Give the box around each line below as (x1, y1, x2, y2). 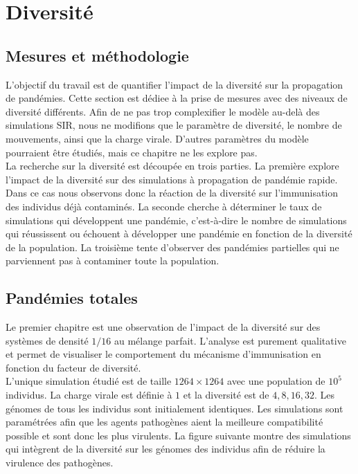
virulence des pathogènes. (6, 455, 114, 470)
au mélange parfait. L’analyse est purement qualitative (114, 333, 346, 347)
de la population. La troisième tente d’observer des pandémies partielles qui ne (6, 239, 339, 254)
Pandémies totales (6, 287, 138, 309)
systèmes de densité (6, 333, 89, 347)
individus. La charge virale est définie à (6, 388, 172, 402)
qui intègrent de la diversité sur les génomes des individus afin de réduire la (6, 441, 325, 456)
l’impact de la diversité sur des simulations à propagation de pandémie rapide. (6, 172, 338, 186)
